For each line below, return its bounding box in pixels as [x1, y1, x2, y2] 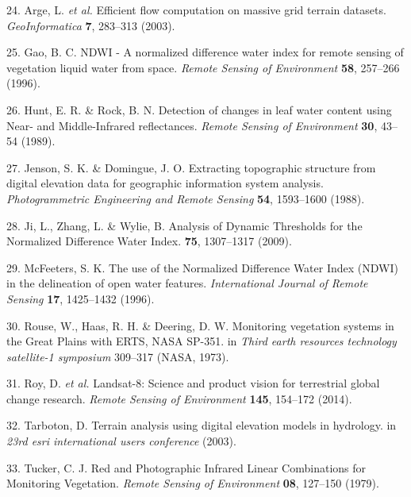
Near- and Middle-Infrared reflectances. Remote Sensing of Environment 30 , [6, 117, 378, 133]
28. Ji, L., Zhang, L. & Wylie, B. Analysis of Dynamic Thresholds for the [6, 217, 363, 233]
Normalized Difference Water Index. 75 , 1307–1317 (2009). [6, 233, 292, 249]
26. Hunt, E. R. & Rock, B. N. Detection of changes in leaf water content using [6, 101, 392, 118]
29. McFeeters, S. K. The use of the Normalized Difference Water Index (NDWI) [6, 259, 398, 275]
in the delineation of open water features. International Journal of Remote [6, 275, 368, 291]
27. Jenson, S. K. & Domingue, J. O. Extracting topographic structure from [6, 159, 376, 175]
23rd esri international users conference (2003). [6, 433, 236, 449]
